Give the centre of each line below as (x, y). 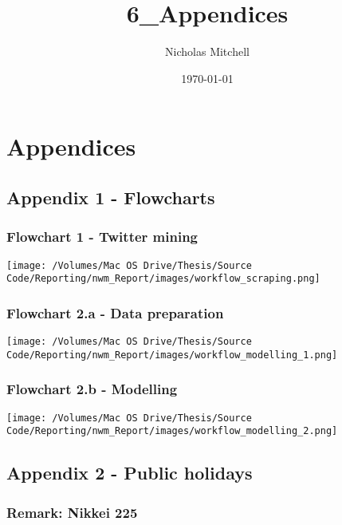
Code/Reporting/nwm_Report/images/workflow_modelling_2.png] (172, 431)
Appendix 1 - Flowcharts (111, 197)
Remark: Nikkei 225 (72, 512)
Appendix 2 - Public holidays (130, 473)
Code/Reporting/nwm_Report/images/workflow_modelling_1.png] (172, 355)
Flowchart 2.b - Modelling (92, 389)
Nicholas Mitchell (207, 51)
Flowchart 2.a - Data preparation (115, 312)
